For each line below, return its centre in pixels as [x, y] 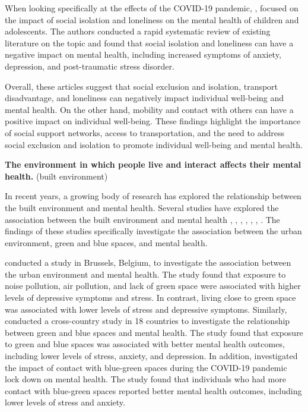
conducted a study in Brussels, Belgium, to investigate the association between [148, 262]
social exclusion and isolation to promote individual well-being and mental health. [154, 144]
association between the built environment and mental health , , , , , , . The [142, 219]
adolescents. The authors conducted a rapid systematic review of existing [138, 31]
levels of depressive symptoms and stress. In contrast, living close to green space [150, 298]
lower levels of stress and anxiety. [65, 402]
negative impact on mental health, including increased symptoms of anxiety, [143, 54]
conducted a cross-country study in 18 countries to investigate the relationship [147, 321]
